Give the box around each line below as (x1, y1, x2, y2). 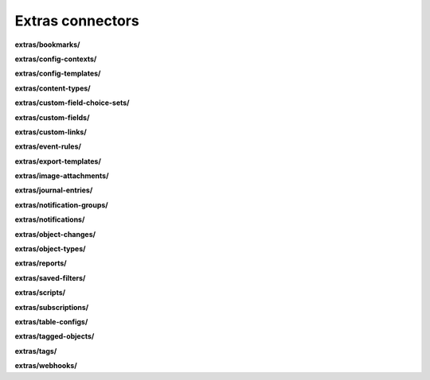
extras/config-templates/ (14, 68, 101, 79)
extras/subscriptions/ (14, 302, 89, 312)
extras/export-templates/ (14, 156, 101, 166)
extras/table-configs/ (14, 316, 88, 326)
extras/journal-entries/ (14, 185, 93, 195)
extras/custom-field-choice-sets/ (14, 98, 131, 107)
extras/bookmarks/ (14, 40, 80, 49)
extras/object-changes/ (14, 229, 96, 238)
